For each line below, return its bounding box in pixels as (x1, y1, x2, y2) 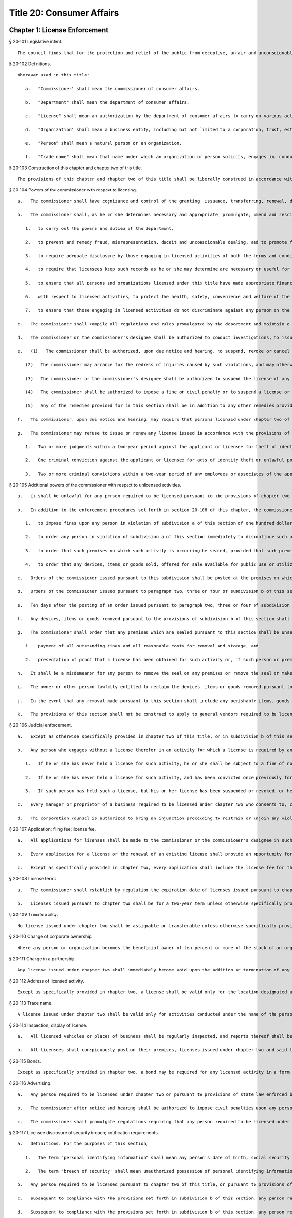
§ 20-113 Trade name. (9, 1000, 53, 1006)
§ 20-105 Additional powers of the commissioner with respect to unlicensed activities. (9, 482, 181, 488)
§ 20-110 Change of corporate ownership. (9, 933, 93, 939)
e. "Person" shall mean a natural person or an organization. (25, 140, 182, 146)
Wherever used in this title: (18, 72, 90, 78)
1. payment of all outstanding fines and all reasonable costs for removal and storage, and (25, 643, 259, 649)
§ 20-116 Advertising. (9, 1080, 52, 1086)
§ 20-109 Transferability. (9, 912, 58, 917)
